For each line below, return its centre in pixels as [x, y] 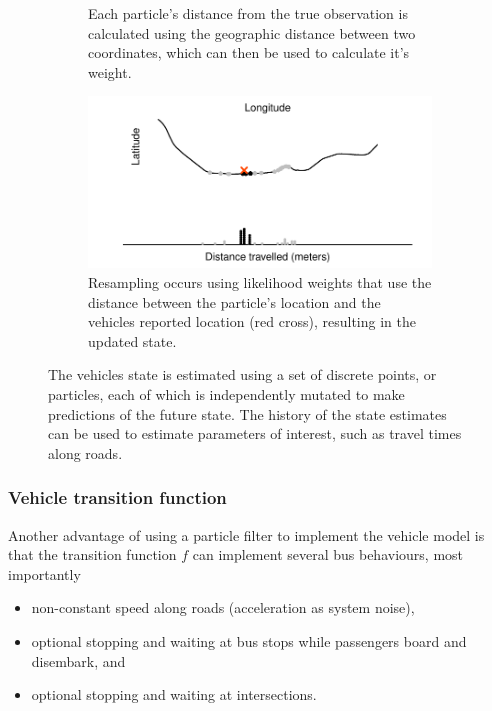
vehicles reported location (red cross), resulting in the [252, 321]
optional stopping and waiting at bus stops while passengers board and [249, 640]
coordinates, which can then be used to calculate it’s [249, 52]
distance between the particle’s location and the [234, 301]
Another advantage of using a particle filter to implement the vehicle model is [246, 534]
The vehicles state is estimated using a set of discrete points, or [242, 374]
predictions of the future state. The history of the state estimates [247, 413]
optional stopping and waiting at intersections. [174, 694]
